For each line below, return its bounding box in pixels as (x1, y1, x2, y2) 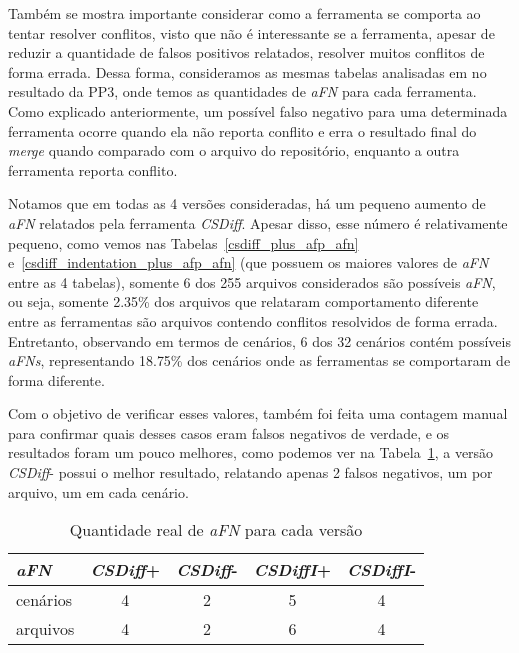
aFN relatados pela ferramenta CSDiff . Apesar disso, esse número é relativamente (8, 212, 508, 233)
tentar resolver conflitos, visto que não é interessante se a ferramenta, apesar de (8, 22, 495, 43)
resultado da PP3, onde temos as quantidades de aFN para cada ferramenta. (8, 81, 477, 102)
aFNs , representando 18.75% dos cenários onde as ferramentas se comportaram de (8, 350, 511, 371)
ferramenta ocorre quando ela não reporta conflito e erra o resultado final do (8, 120, 477, 141)
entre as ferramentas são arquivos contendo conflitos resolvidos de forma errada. (8, 310, 498, 331)
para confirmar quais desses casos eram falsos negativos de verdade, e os (8, 422, 450, 443)
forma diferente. (8, 369, 105, 390)
